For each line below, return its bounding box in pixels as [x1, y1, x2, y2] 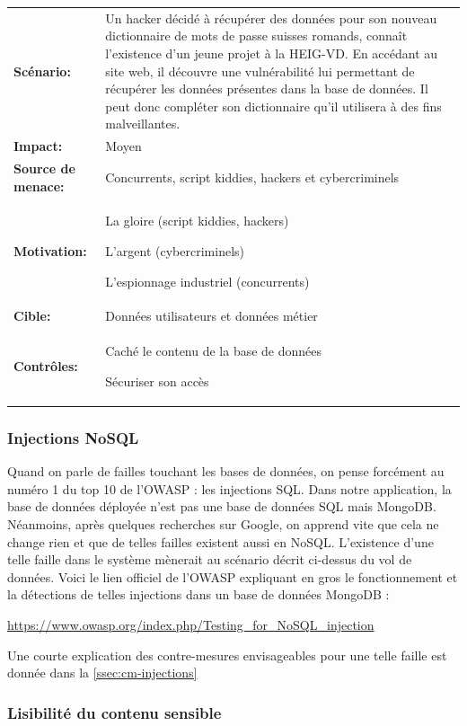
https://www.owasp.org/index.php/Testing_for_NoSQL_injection [7, 615, 374, 633]
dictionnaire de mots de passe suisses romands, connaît [105, 26, 408, 45]
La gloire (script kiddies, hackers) [105, 211, 289, 230]
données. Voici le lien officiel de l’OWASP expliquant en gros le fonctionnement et [7, 567, 458, 586]
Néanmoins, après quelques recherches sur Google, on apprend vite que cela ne [7, 515, 439, 533]
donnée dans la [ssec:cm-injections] [7, 663, 198, 682]
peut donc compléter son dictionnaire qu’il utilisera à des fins [105, 96, 442, 115]
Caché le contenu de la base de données [105, 341, 322, 360]
